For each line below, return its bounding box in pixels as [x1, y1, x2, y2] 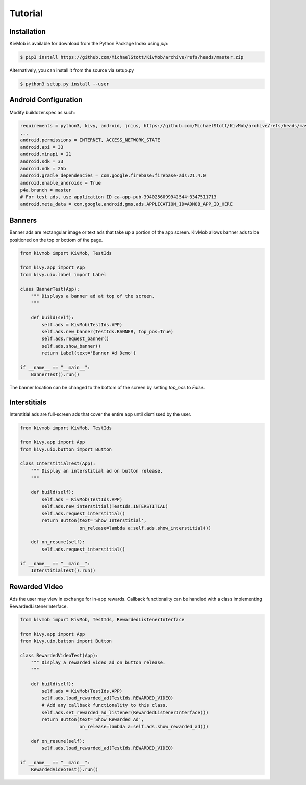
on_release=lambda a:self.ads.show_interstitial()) [79, 525, 212, 531]
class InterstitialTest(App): [20, 461, 96, 466]
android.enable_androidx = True [20, 180, 101, 186]
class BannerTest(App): [20, 286, 80, 292]
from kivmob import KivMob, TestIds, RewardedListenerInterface [20, 617, 185, 622]
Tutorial [9, 8, 43, 19]
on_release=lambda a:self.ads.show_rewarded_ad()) [79, 724, 209, 729]
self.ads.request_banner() [41, 336, 109, 342]
